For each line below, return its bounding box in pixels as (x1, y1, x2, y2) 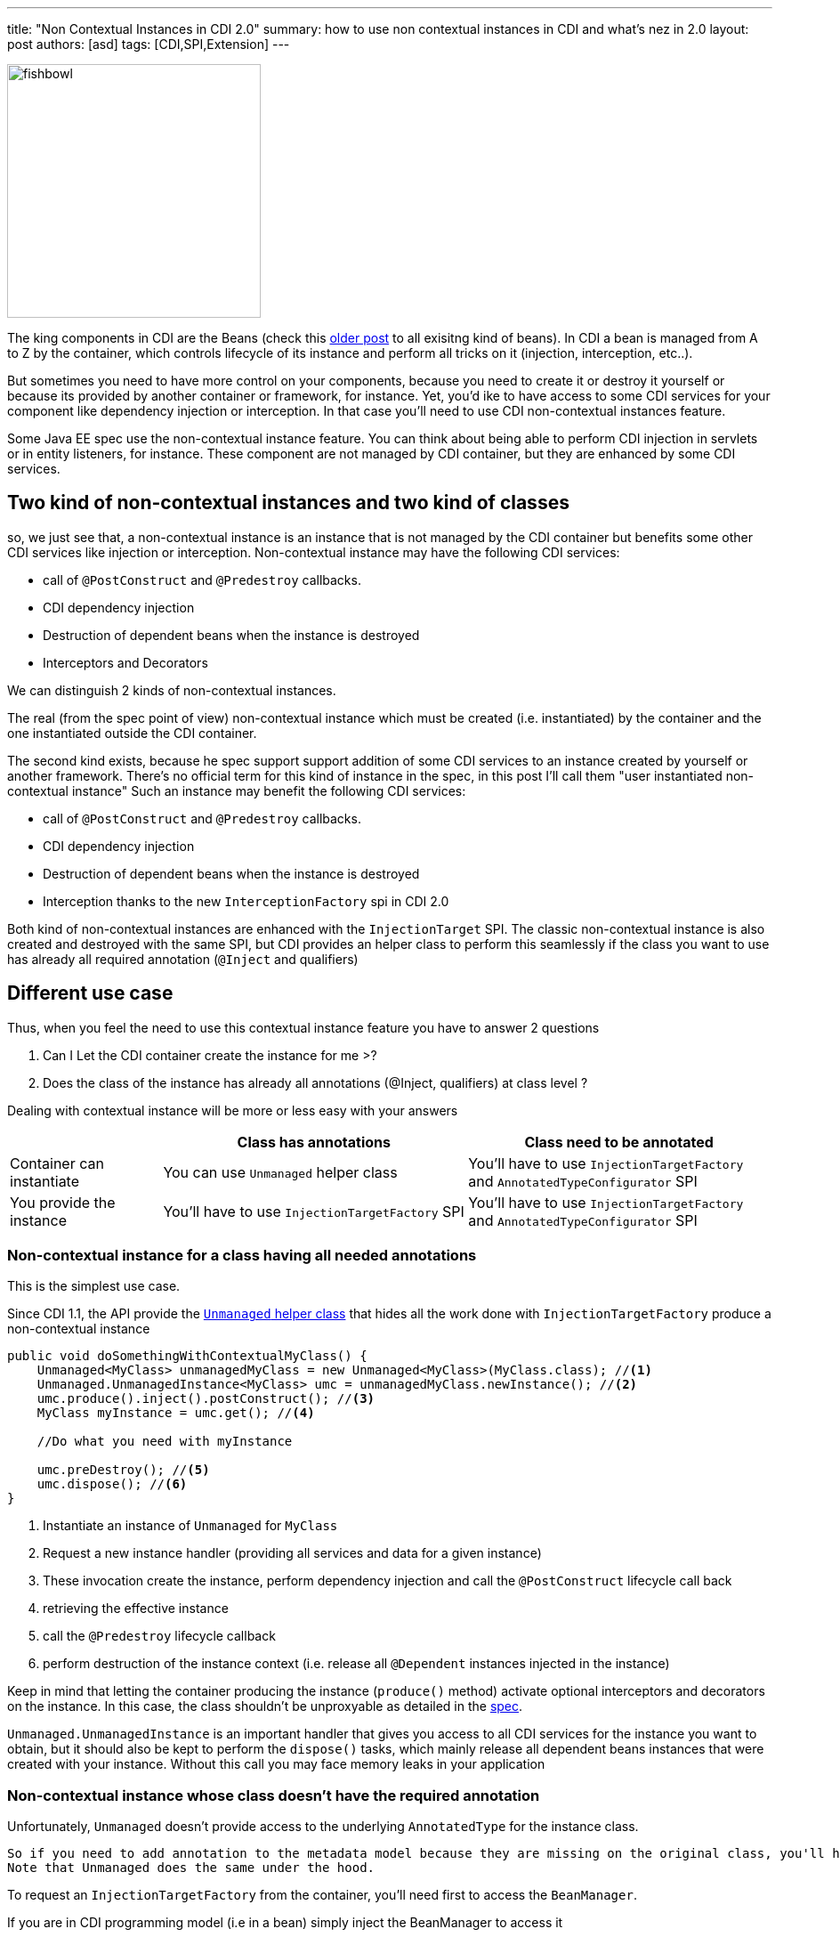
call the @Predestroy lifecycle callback (43, 1628, 276, 1644)
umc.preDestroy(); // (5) (36, 1463, 210, 1478)
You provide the (10, 1193, 116, 1212)
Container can (10, 1154, 104, 1172)
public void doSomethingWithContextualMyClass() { (7, 1349, 367, 1364)
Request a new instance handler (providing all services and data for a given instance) (43, 1545, 542, 1561)
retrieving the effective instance (43, 1601, 229, 1617)
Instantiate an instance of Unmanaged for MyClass (43, 1518, 338, 1534)
